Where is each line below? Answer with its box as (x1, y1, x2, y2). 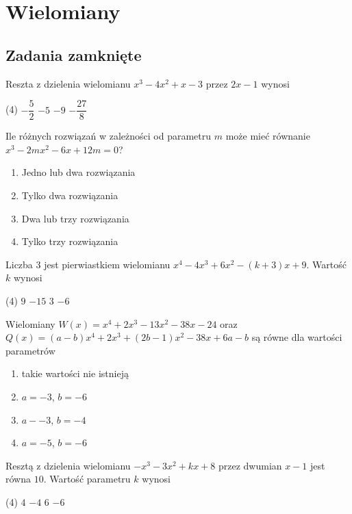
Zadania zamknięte (5, 44, 142, 65)
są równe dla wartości (251, 330, 342, 344)
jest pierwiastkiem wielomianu (44, 257, 171, 271)
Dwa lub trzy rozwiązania (21, 211, 129, 225)
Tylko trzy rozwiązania (21, 234, 118, 248)
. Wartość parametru (43, 472, 131, 486)
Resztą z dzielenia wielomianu (5, 458, 131, 472)
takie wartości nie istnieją (21, 366, 129, 381)
